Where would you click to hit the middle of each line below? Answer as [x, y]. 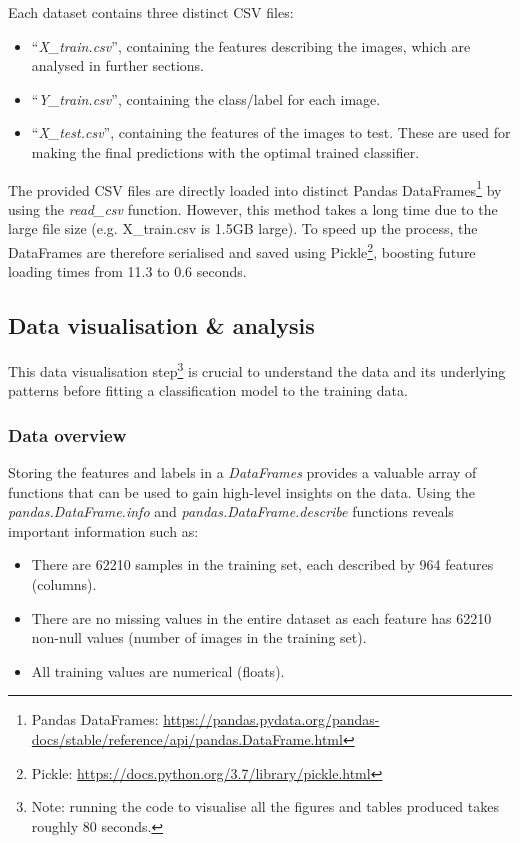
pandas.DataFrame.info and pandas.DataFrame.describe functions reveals [231, 511]
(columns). [64, 584]
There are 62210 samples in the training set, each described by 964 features [262, 564]
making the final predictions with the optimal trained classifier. [225, 151]
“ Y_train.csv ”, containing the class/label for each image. [206, 98]
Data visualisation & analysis [161, 325]
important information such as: [103, 530]
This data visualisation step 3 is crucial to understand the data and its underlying [257, 369]
